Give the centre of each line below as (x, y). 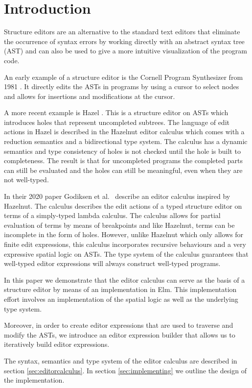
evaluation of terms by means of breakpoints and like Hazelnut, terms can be (119, 225)
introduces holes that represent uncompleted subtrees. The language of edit (117, 122)
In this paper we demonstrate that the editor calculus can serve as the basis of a (125, 279)
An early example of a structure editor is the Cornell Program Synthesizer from (124, 77)
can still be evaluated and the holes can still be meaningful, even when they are (123, 170)
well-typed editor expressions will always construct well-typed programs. (112, 263)
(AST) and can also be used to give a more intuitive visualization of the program (126, 51)
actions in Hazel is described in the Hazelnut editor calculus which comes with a (124, 132)
